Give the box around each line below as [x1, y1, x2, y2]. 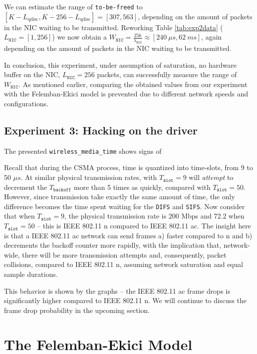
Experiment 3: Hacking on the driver [4, 122, 198, 137]
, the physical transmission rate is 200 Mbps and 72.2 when [64, 211, 245, 221]
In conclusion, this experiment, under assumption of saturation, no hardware [4, 59, 237, 70]
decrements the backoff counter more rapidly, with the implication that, [4, 240, 221, 250]
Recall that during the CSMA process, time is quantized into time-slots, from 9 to [4, 162, 253, 173]
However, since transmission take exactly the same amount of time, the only [4, 191, 235, 202]
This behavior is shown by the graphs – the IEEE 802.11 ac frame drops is [4, 285, 230, 296]
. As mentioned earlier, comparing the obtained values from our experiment [18, 79, 248, 89]
